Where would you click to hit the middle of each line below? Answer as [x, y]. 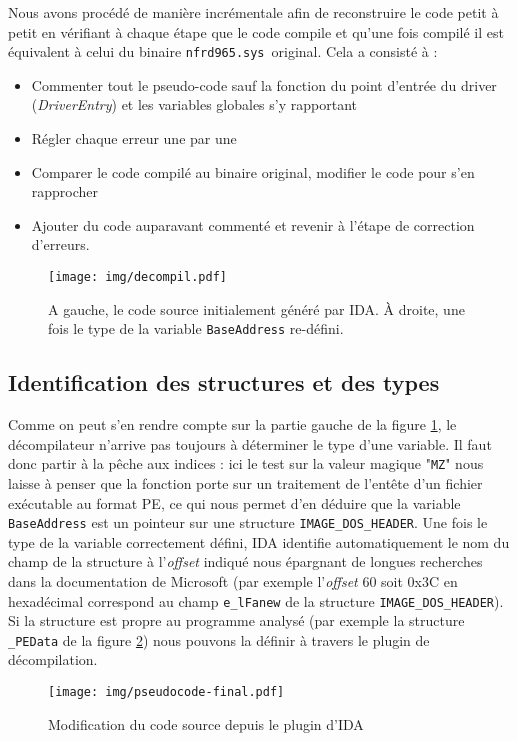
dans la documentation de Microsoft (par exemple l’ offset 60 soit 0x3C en [233, 580]
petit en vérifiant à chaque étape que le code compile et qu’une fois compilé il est [256, 31]
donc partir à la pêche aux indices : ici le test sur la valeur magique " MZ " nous [246, 463]
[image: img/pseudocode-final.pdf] [166, 692]
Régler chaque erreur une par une [134, 138]
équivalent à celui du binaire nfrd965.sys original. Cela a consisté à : [223, 51]
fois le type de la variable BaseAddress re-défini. [196, 328]
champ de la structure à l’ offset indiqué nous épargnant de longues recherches [245, 561]
